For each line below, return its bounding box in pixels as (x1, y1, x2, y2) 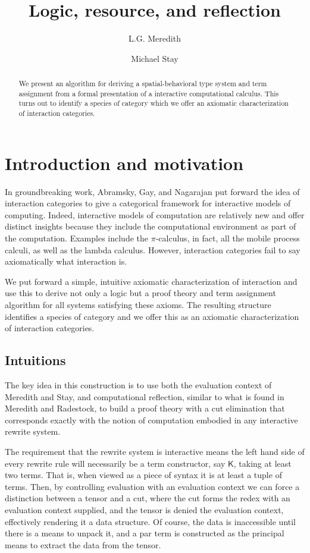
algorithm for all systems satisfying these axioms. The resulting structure (5, 299, 271, 311)
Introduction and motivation (5, 150, 244, 175)
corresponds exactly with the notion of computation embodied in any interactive (5, 413, 298, 426)
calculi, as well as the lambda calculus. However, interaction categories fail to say (5, 243, 300, 256)
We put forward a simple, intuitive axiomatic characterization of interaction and (5, 275, 298, 287)
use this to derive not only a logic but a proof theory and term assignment (5, 287, 276, 299)
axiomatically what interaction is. (5, 255, 127, 268)
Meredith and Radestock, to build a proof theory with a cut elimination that (5, 402, 285, 414)
